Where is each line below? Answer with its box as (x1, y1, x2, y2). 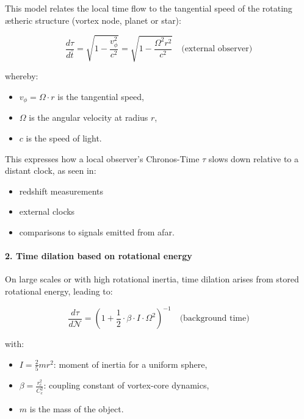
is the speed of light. (26, 132, 102, 145)
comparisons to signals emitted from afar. (19, 226, 175, 238)
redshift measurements (19, 184, 103, 197)
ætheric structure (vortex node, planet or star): (5, 13, 181, 26)
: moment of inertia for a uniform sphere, (53, 357, 208, 370)
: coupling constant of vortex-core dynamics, (43, 379, 209, 392)
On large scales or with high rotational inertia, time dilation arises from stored (5, 273, 299, 285)
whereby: (5, 70, 38, 82)
